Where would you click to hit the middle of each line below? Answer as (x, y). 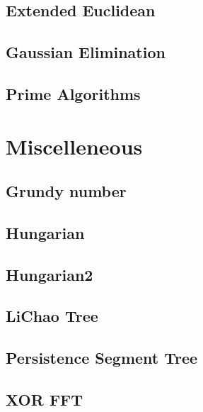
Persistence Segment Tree (102, 358)
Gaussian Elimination (86, 52)
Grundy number (66, 191)
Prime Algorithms (73, 93)
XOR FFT (45, 400)
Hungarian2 (50, 274)
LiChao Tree (52, 316)
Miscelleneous (74, 146)
